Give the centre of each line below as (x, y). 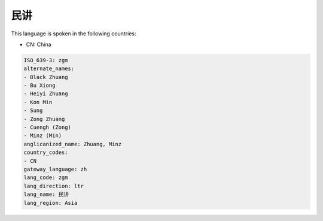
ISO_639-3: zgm (46, 60)
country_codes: (46, 152)
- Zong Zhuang (44, 119)
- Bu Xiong (39, 86)
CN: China (39, 44)
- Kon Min (38, 102)
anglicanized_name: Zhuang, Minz (73, 144)
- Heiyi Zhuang (46, 94)
